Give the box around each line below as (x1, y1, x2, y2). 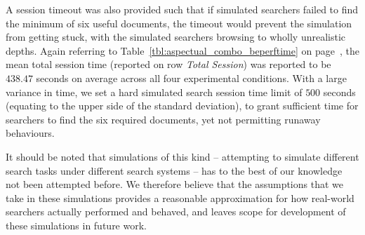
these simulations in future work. (6, 217, 147, 232)
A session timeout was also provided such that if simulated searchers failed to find (6, 2, 359, 16)
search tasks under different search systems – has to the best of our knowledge (6, 163, 343, 177)
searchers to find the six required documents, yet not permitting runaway (6, 112, 321, 126)
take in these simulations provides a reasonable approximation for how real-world (6, 190, 354, 205)
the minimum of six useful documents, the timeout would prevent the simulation (6, 15, 352, 30)
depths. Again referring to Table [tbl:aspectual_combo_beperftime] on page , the (6, 43, 359, 58)
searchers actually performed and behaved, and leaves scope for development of (6, 204, 346, 219)
